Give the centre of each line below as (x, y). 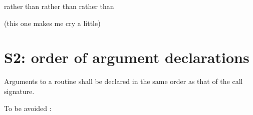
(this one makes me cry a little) (52, 23)
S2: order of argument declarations (127, 57)
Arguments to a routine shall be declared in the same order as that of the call (123, 81)
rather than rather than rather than (59, 6)
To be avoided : (28, 108)
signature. (19, 91)
